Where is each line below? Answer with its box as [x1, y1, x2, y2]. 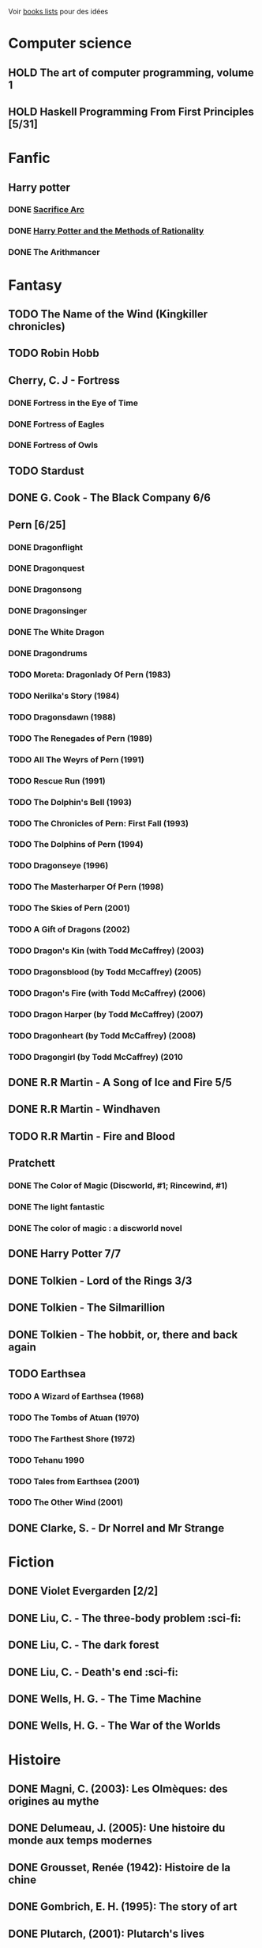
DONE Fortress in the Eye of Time [8, 397, 138, 408]
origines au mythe [8, 1794, 99, 1808]
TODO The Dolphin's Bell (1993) [8, 796, 133, 807]
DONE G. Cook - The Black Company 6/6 [8, 491, 211, 505]
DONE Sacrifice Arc [8, 204, 85, 215]
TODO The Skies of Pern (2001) [8, 902, 130, 913]
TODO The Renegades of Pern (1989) [8, 732, 152, 743]
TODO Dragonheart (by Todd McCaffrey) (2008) [8, 1030, 196, 1041]
